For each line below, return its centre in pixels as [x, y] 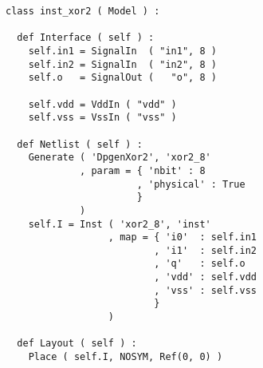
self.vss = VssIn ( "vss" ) [102, 118]
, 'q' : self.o [200, 264]
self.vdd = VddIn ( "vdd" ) [102, 104]
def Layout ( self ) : [77, 344]
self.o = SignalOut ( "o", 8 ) [122, 78]
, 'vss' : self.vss [205, 290]
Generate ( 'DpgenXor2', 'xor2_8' [120, 158]
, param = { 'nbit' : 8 [143, 170]
